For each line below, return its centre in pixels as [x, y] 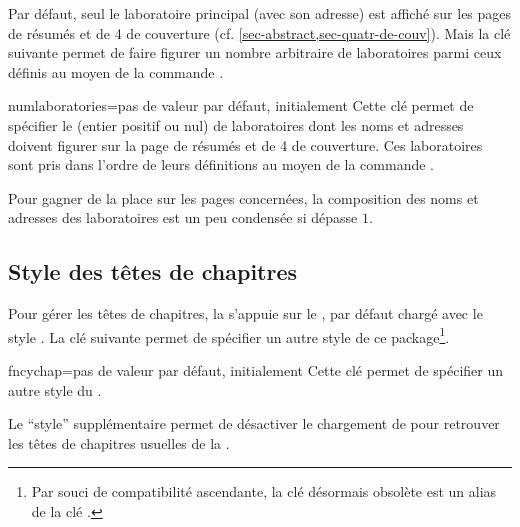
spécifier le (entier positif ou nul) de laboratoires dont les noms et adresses [236, 124]
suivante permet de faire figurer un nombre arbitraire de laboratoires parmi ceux [255, 52]
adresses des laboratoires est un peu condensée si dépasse [183, 217]
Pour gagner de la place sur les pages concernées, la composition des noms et [243, 197]
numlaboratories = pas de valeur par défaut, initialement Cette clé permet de [241, 105]
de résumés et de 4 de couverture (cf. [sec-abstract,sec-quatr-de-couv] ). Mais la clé [259, 32]
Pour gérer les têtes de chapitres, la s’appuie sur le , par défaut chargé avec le [245, 313]
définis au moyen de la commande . [116, 71]
